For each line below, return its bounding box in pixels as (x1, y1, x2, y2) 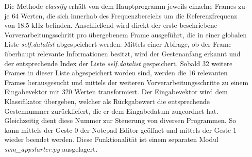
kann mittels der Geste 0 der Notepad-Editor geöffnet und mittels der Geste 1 (4, 124, 236, 135)
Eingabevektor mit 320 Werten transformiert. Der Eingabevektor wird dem (4, 87, 228, 97)
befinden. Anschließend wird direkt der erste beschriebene (45, 20, 217, 30)
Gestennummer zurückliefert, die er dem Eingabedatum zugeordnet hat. (4, 105, 218, 116)
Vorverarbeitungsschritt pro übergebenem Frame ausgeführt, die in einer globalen (4, 29, 247, 39)
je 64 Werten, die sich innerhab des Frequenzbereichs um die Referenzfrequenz (4, 10, 237, 20)
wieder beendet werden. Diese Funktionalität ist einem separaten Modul (4, 134, 218, 144)
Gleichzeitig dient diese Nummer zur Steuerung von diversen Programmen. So (4, 115, 236, 125)
